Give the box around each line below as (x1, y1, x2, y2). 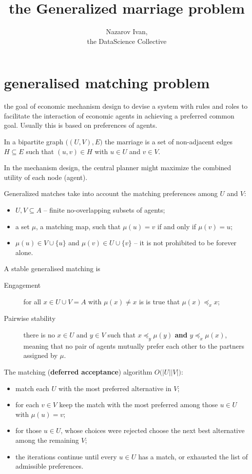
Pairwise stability (4, 313, 56, 323)
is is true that (139, 296, 180, 306)
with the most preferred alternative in (58, 383, 172, 393)
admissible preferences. (15, 461, 83, 471)
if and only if (157, 221, 196, 231)
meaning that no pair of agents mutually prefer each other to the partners (23, 340, 245, 351)
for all (23, 296, 41, 306)
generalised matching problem (4, 73, 210, 93)
